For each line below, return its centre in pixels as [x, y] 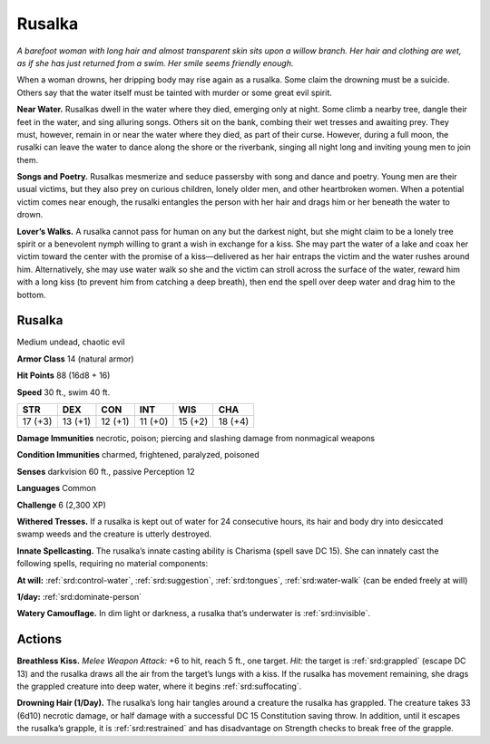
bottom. [31, 295]
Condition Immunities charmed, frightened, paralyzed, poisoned [138, 455]
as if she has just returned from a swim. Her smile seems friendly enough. [155, 63]
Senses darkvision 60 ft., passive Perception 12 [106, 471]
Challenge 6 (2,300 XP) [61, 505]
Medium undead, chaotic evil [71, 342]
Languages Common [57, 488]
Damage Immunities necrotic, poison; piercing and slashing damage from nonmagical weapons [196, 439]
